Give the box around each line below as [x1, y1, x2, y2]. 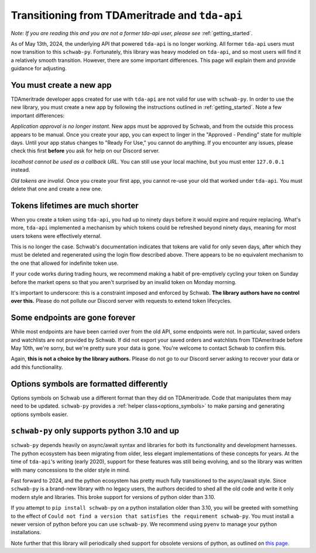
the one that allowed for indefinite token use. [11, 260, 119, 267]
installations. [11, 529, 42, 536]
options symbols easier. [11, 411, 68, 418]
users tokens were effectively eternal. [11, 232, 102, 240]
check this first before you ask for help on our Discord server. [11, 147, 160, 155]
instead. [11, 166, 30, 173]
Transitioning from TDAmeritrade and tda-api [11, 9, 243, 22]
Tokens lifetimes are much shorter [11, 200, 139, 210]
